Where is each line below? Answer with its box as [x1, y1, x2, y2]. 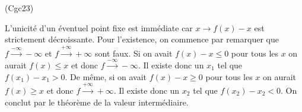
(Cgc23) [5, 2, 34, 14]
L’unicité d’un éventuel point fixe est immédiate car [5, 21, 193, 34]
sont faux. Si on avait [95, 47, 173, 59]
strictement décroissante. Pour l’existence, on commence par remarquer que [5, 33, 279, 45]
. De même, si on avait [65, 70, 147, 83]
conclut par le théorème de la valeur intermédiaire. [5, 95, 189, 108]
